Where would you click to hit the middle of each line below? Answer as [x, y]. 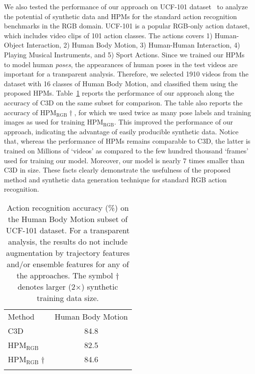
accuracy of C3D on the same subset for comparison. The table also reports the [123, 102]
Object [14, 45]
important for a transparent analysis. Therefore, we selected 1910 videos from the [126, 74]
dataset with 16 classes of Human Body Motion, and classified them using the [121, 83]
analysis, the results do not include [68, 241]
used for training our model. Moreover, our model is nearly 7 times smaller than [124, 160]
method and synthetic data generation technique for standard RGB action [115, 179]
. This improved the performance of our [174, 122]
